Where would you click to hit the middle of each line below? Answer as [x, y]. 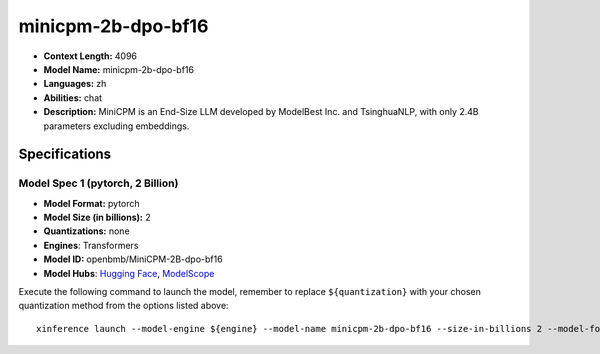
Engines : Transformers [91, 245]
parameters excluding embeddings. [116, 126]
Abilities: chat [73, 97]
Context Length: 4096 [90, 56]
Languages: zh [75, 84]
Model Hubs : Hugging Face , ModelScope [129, 273]
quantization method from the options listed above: [123, 306]
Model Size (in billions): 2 [97, 217]
